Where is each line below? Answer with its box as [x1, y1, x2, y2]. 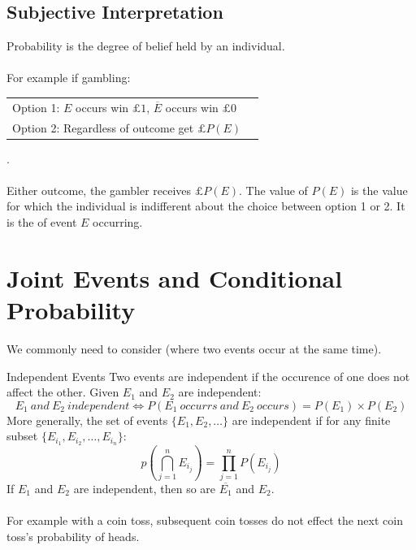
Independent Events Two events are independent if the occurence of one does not [6, 367, 410, 384]
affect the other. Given [6, 383, 119, 401]
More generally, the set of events [6, 411, 168, 428]
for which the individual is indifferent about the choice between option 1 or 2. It [6, 197, 405, 214]
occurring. [93, 214, 143, 231]
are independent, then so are [73, 479, 216, 496]
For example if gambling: [6, 69, 131, 86]
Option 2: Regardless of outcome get [12, 119, 194, 136]
